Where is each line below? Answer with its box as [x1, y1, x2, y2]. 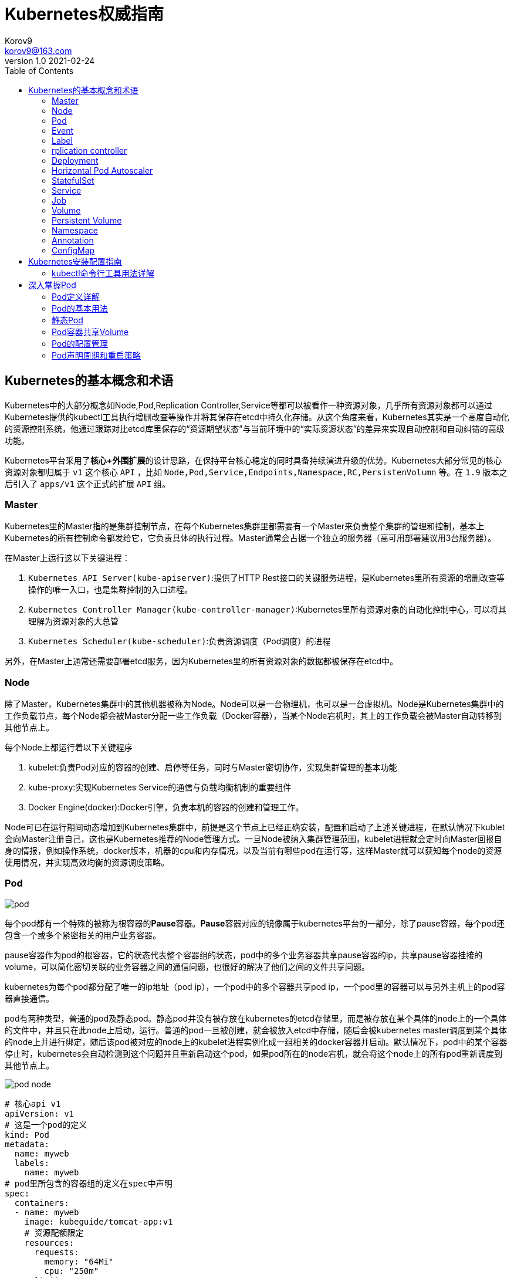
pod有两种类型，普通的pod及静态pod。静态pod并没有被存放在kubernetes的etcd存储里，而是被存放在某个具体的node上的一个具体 [5, 1013, 507, 1023]
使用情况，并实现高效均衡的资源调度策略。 [5, 857, 169, 868]
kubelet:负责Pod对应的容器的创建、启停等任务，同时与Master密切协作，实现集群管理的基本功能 [28, 762, 397, 773]
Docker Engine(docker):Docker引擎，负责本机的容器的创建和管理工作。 [28, 802, 304, 813]
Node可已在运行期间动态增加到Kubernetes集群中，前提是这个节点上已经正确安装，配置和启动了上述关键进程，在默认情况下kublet [5, 822, 505, 833]
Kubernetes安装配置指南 [28, 256, 122, 266]
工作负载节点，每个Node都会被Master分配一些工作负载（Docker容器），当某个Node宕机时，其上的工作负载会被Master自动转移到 [5, 711, 502, 721]
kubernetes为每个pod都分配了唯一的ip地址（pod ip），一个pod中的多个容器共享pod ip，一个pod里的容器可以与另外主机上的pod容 [5, 981, 505, 992]
